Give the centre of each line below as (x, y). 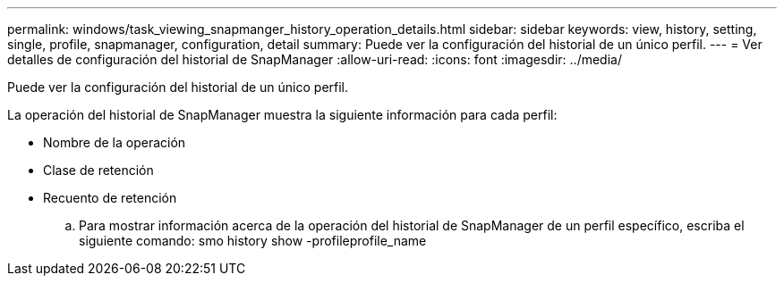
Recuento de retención (110, 198)
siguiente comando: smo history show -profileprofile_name (253, 241)
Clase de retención (98, 170)
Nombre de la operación (115, 142)
